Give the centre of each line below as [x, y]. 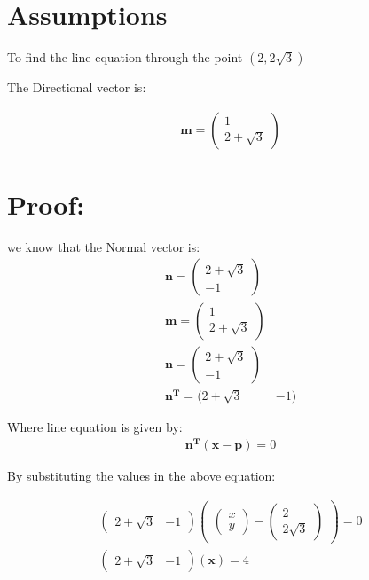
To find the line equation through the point [125, 57]
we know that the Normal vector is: [104, 246]
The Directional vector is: [77, 87]
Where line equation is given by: [95, 426]
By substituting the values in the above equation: [141, 476]
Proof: [46, 204]
